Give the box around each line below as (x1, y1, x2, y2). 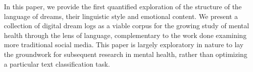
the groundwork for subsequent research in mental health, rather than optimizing (4, 49, 248, 59)
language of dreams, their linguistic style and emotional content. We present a (4, 11, 238, 21)
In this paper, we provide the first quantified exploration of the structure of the (4, 1, 242, 11)
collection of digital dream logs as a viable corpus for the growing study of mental (4, 20, 249, 31)
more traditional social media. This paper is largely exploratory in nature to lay (4, 39, 244, 50)
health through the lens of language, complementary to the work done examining (4, 30, 247, 40)
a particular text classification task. (4, 58, 110, 69)
